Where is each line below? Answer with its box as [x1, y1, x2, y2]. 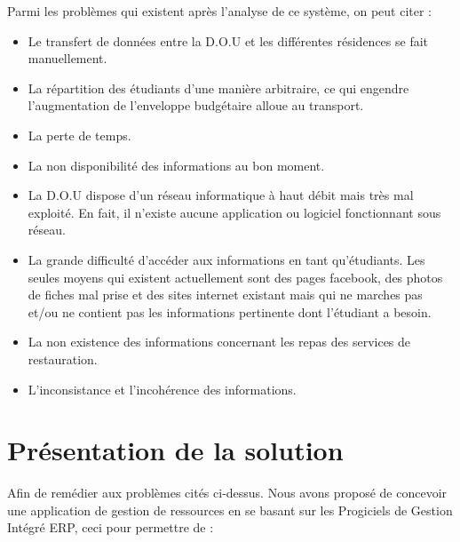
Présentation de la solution [7, 432, 344, 468]
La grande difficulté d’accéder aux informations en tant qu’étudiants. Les [28, 250, 425, 268]
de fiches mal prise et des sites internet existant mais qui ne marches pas [28, 285, 423, 304]
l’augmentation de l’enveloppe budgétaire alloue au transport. [28, 96, 364, 115]
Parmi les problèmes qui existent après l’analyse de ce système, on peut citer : [7, 2, 432, 20]
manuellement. [28, 49, 107, 68]
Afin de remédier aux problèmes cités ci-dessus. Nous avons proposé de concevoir [7, 483, 448, 502]
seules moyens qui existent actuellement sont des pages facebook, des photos [28, 267, 443, 286]
